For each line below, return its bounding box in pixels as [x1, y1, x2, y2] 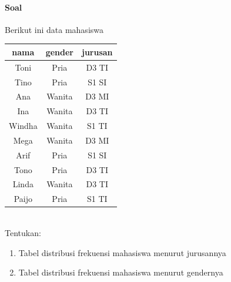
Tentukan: [5, 227, 41, 239]
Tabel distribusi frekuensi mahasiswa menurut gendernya [18, 266, 223, 278]
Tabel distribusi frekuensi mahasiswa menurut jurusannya [18, 246, 226, 258]
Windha [9, 120, 38, 132]
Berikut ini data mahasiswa [5, 23, 103, 35]
